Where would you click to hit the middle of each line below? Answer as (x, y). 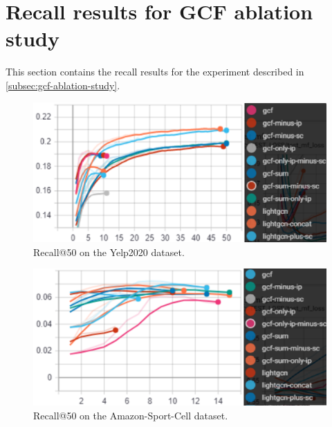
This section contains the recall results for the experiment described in (155, 72)
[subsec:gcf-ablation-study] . (63, 85)
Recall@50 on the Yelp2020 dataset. (109, 252)
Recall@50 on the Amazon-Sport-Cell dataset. (131, 415)
